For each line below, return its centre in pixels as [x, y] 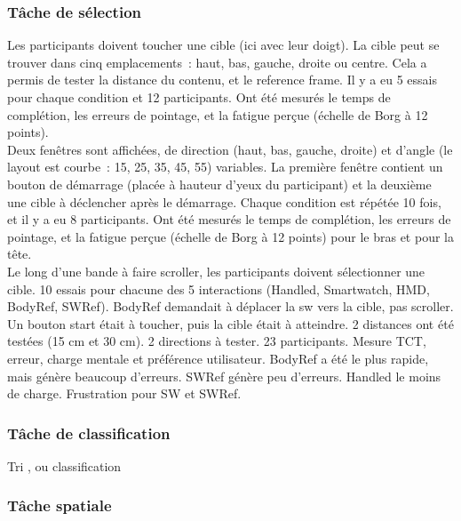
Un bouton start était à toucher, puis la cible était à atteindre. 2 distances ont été [230, 323]
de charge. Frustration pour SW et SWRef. [124, 393]
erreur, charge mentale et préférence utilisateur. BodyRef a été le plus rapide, [218, 358]
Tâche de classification [89, 433]
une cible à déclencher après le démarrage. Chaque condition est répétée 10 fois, [224, 201]
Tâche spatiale [60, 505]
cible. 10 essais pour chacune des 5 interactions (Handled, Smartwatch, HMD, [219, 289]
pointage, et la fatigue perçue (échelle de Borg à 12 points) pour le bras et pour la [230, 236]
